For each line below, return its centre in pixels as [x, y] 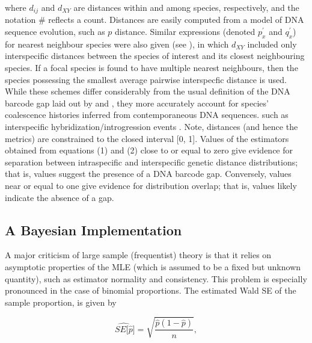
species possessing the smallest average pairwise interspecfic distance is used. [146, 79]
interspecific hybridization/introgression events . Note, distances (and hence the [151, 126]
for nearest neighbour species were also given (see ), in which [117, 44]
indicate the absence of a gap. [60, 197]
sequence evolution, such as [55, 32]
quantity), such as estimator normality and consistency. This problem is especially [156, 278]
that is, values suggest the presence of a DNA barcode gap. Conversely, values [148, 174]
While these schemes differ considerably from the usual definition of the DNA [148, 91]
